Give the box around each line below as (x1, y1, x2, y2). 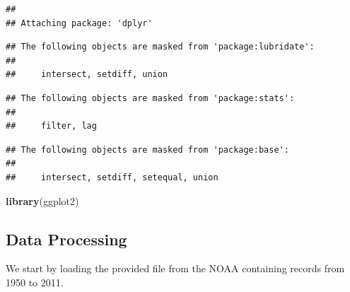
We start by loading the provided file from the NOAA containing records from (6, 261, 345, 276)
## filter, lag (6, 121, 97, 132)
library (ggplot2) (6, 193, 79, 208)
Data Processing (6, 228, 127, 250)
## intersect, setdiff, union (6, 69, 168, 80)
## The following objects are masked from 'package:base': (6, 144, 289, 155)
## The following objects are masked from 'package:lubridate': (6, 42, 315, 52)
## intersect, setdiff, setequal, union (6, 172, 218, 182)
